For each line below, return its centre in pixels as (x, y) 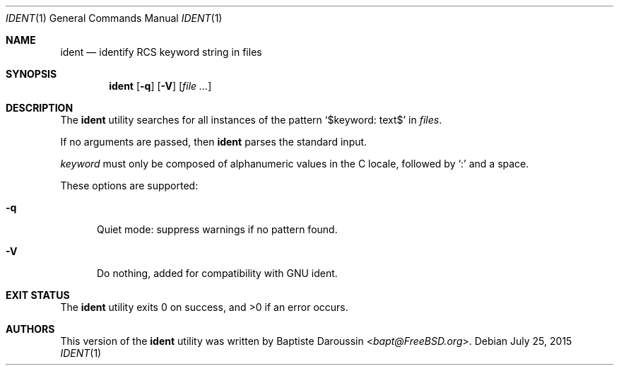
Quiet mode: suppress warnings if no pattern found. (217, 229)
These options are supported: (129, 185)
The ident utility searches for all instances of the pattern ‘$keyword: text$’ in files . (251, 120)
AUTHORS (30, 329)
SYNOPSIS (31, 74)
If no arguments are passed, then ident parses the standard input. (214, 142)
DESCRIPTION (40, 108)
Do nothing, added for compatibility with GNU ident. (217, 273)
